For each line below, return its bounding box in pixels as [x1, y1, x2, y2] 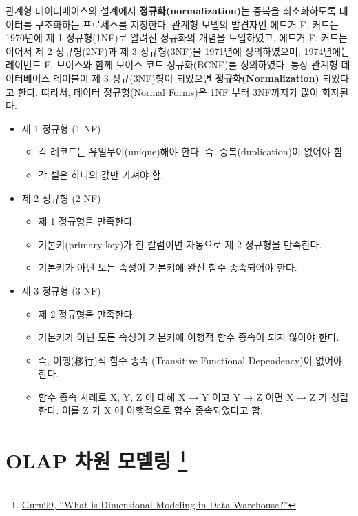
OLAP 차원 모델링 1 [6, 444, 188, 475]
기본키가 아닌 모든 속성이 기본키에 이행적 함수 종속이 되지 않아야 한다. [38, 330, 339, 344]
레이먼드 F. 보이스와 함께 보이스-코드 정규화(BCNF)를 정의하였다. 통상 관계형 [6, 57, 338, 72]
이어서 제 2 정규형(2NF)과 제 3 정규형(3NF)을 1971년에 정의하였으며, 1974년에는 [6, 43, 350, 58]
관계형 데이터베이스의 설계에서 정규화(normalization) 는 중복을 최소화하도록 [6, 3, 337, 17]
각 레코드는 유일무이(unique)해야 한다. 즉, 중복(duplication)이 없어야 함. [38, 144, 346, 159]
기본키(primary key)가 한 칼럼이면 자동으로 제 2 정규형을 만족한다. [38, 237, 322, 251]
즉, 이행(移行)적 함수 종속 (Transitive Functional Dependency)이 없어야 [38, 353, 342, 367]
